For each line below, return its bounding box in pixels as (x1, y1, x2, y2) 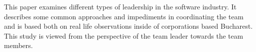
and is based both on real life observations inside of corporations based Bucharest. (4, 21, 253, 31)
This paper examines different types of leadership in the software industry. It (4, 1, 237, 11)
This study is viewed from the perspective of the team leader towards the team (4, 30, 243, 41)
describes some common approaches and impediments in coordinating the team (4, 11, 244, 21)
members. (4, 40, 33, 51)
